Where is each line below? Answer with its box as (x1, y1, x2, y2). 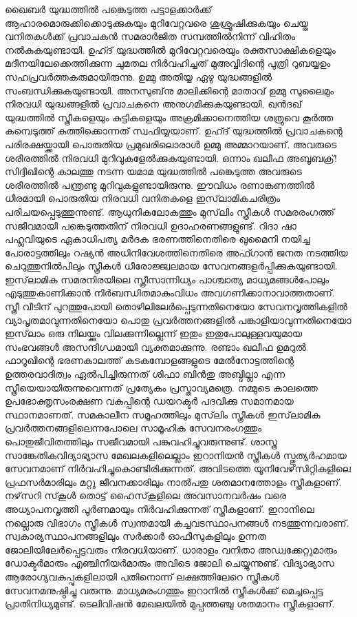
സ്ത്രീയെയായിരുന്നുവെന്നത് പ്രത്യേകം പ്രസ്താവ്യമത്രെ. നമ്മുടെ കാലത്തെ (5, 380, 318, 394)
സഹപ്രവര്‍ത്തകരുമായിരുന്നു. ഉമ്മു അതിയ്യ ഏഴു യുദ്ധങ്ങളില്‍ (5, 69, 272, 83)
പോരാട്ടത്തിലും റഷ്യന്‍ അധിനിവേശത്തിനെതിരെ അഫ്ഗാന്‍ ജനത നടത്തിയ (5, 245, 348, 259)
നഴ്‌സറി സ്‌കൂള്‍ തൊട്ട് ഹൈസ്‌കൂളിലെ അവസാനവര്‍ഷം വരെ (5, 488, 287, 503)
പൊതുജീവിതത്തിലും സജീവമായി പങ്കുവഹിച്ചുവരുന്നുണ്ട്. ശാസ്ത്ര (5, 434, 277, 448)
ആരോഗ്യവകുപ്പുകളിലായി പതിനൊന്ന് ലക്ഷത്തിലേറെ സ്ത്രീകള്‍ (5, 569, 279, 583)
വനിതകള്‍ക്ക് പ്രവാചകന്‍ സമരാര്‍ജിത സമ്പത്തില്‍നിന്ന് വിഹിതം (5, 29, 296, 43)
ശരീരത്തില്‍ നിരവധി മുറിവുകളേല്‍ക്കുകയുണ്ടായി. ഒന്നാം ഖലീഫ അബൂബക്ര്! (5, 150, 337, 165)
